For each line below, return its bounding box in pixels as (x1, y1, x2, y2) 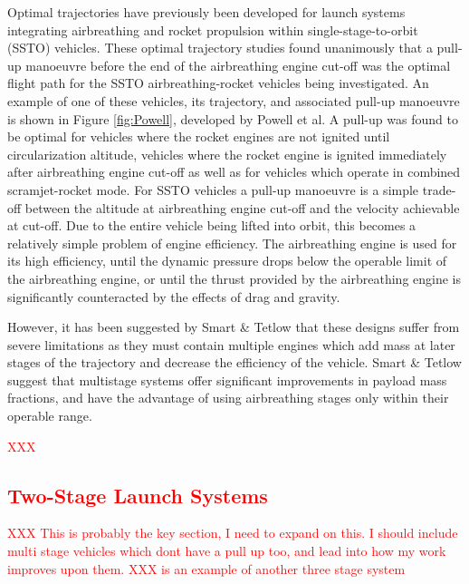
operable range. (7, 406, 92, 425)
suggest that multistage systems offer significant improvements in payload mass (7, 370, 447, 389)
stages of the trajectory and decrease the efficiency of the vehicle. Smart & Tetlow (7, 353, 462, 372)
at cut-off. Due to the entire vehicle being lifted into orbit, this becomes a (7, 216, 416, 235)
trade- (422, 180, 456, 199)
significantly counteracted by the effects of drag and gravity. (7, 287, 340, 306)
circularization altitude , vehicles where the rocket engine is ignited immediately (7, 144, 447, 163)
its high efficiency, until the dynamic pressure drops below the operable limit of (7, 251, 447, 270)
